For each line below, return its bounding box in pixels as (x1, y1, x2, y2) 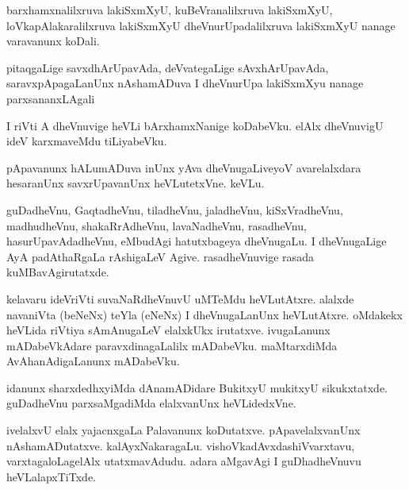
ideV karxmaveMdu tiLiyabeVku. (6, 133, 167, 149)
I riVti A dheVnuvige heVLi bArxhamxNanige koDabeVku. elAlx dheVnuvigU (6, 117, 384, 133)
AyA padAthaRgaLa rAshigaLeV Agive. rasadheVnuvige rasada (6, 248, 314, 264)
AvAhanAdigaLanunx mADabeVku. (6, 353, 180, 369)
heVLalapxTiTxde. (6, 468, 96, 484)
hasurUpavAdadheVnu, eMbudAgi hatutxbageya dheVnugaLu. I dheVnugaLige (6, 233, 387, 249)
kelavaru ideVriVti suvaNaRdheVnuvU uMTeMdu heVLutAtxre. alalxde (6, 290, 354, 307)
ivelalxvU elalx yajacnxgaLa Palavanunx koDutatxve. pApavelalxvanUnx (6, 422, 361, 438)
